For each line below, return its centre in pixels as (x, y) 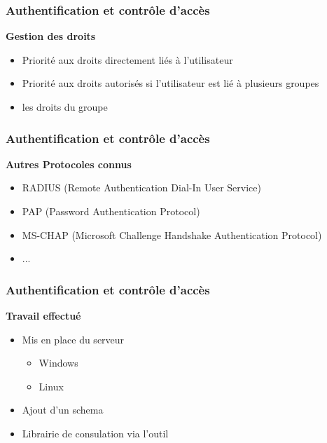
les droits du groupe (65, 107)
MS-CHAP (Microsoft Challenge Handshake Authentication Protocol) (172, 234)
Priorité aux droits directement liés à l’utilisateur (127, 59)
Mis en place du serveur (73, 339)
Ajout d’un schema (63, 410)
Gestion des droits (51, 36)
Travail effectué (43, 315)
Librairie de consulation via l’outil (95, 433)
